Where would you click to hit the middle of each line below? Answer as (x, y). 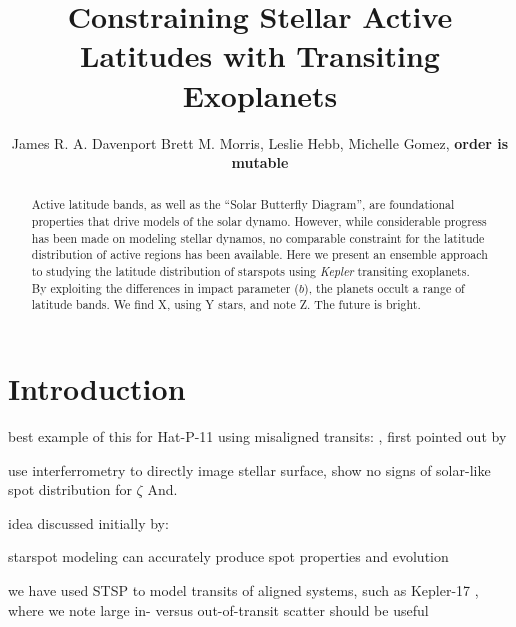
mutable (260, 162)
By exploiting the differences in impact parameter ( (165, 287)
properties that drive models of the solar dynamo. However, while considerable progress (259, 221)
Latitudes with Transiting (260, 55)
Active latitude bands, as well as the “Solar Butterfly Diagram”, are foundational (243, 204)
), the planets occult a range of (384, 287)
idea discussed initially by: (88, 522)
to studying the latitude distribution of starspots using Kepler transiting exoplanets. (250, 271)
